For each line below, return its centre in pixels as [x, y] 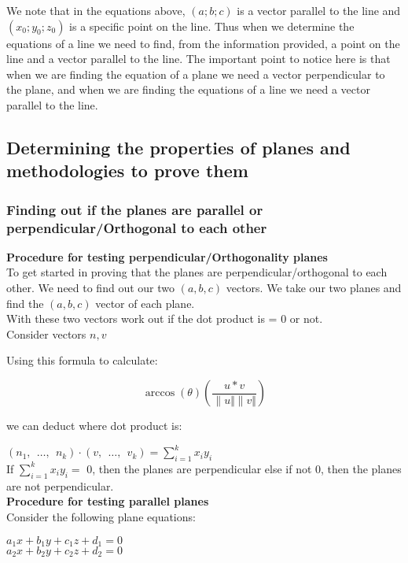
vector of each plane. [145, 303]
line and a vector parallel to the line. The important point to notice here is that [198, 59]
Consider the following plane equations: [101, 516]
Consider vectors [46, 333]
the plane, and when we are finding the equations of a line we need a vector [188, 89]
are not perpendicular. [60, 485]
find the [25, 303]
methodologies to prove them [127, 170]
